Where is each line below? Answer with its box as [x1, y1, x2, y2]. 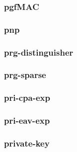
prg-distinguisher [4, 46, 74, 58]
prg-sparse [4, 69, 46, 81]
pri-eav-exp [4, 114, 50, 127]
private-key [4, 137, 50, 149]
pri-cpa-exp [4, 91, 50, 104]
